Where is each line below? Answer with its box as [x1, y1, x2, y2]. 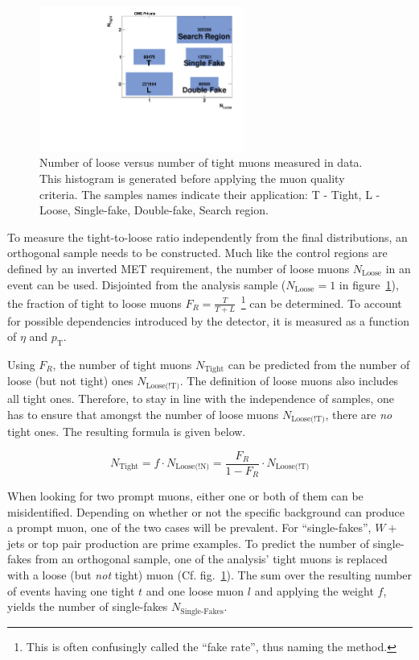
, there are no [325, 405, 392, 422]
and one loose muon [146, 582, 244, 599]
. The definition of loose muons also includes [179, 372, 399, 389]
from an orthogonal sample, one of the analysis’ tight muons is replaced [35, 550, 388, 567]
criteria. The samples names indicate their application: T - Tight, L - [39, 185, 380, 202]
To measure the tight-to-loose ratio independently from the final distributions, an [7, 228, 408, 245]
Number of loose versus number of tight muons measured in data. [39, 154, 363, 171]
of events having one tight [7, 582, 135, 599]
